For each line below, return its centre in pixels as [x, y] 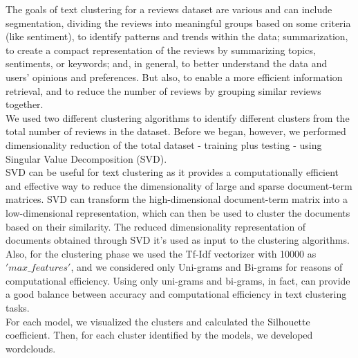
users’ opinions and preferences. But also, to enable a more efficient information [174, 77]
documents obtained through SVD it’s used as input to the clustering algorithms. [178, 240]
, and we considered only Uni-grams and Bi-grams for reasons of [207, 267]
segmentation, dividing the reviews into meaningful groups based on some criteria [178, 23]
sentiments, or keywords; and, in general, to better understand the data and [167, 63]
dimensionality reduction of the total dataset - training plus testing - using [164, 144]
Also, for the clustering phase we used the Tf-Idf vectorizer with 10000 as [161, 253]
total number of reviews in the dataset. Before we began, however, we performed [176, 131]
